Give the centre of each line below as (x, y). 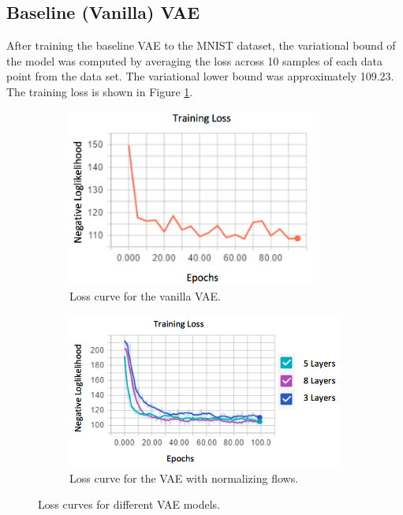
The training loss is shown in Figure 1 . (100, 91)
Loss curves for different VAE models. (129, 504)
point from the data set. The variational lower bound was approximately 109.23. (200, 76)
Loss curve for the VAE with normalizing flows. (184, 478)
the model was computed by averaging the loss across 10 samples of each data (194, 60)
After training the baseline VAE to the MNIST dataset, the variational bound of (201, 45)
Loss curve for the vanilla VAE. (145, 296)
